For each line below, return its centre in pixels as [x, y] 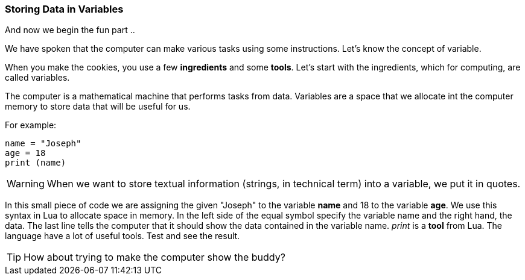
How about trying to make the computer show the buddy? [154, 257]
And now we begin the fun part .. [70, 30]
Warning [26, 184]
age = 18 [25, 153]
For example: [31, 125]
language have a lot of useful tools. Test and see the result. [122, 236]
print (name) [36, 163]
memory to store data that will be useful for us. [98, 107]
